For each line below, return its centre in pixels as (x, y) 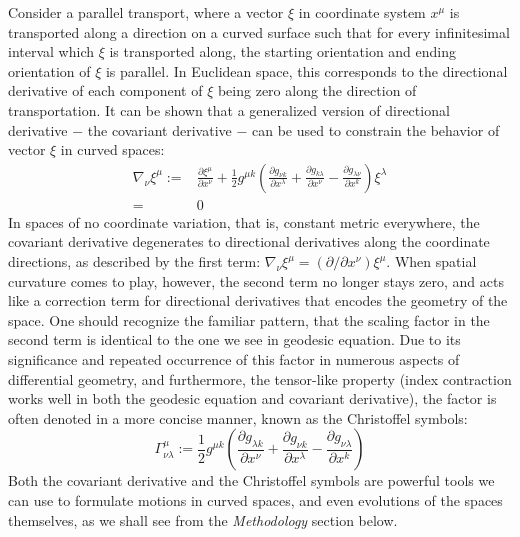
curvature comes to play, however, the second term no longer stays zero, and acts (256, 280)
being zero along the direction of (317, 90)
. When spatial (431, 261)
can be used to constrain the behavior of (375, 129)
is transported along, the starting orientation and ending (283, 51)
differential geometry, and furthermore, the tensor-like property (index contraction (260, 378)
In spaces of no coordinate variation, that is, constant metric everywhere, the (244, 221)
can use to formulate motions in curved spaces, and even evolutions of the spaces (255, 499)
